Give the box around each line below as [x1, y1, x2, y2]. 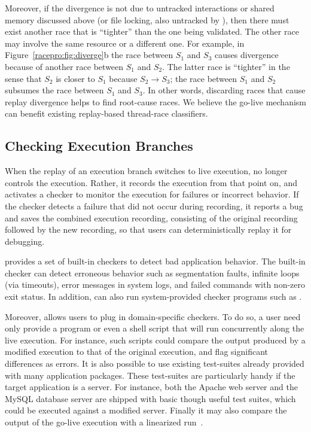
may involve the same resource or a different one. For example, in [5, 36, 245, 49]
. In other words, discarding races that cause [142, 84, 306, 96]
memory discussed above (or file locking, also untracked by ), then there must [5, 13, 289, 26]
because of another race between [5, 60, 124, 72]
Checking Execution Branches [5, 136, 193, 155]
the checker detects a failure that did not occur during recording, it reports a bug [5, 199, 303, 212]
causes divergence [214, 48, 279, 61]
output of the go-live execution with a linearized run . [5, 416, 203, 428]
